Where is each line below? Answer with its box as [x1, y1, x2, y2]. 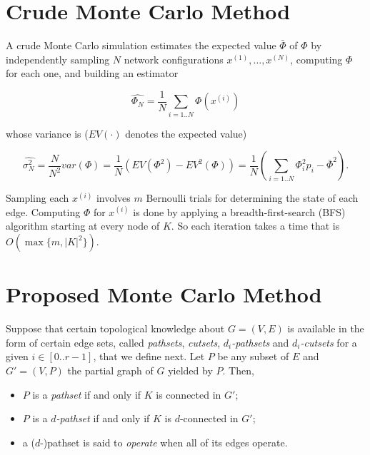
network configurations [124, 51, 224, 66]
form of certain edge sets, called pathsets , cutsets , [6, 334, 221, 349]
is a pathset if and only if [32, 387, 141, 402]
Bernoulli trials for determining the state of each [146, 190, 359, 205]
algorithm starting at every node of [6, 218, 160, 233]
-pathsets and [231, 334, 289, 349]
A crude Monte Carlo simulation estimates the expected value [6, 38, 276, 53]
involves [96, 190, 131, 205]
